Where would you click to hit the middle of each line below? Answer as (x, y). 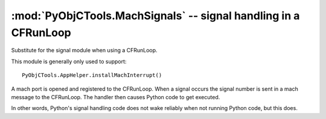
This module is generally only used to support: (69, 61)
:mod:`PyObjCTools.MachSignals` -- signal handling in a (155, 16)
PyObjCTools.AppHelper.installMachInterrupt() (92, 75)
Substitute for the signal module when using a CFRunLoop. (84, 50)
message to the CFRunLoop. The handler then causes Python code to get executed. (116, 97)
